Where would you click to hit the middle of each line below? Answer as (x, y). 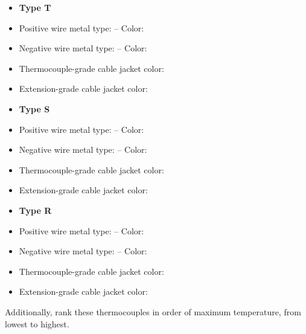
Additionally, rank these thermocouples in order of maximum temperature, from (153, 311)
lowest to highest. (37, 323)
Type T (35, 7)
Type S (34, 108)
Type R (35, 210)
